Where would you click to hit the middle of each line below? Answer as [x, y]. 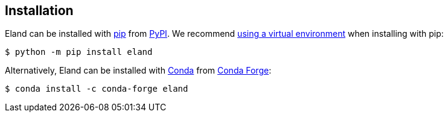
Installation [39, 11]
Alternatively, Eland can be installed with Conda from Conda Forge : [138, 71]
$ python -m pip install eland [79, 52]
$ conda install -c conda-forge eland [97, 89]
